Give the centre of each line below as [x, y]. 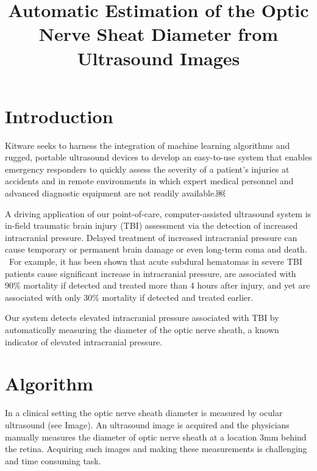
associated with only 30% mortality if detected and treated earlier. [129, 297]
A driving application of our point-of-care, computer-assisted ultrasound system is [158, 213]
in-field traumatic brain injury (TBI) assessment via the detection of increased [151, 225]
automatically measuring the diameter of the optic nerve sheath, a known [142, 329]
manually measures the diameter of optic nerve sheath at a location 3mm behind [156, 437]
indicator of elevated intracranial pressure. [84, 341]
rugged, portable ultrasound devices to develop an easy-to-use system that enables [158, 157]
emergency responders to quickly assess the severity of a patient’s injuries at [147, 169]
